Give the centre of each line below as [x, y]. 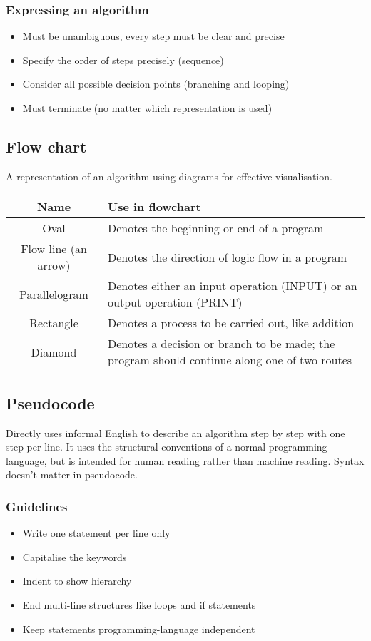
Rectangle [54, 323]
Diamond [54, 352]
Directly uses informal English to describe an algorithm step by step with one [176, 432]
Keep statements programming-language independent [139, 629]
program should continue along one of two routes [230, 360]
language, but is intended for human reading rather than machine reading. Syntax [185, 460]
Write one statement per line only [96, 533]
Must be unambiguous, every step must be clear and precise [153, 36]
